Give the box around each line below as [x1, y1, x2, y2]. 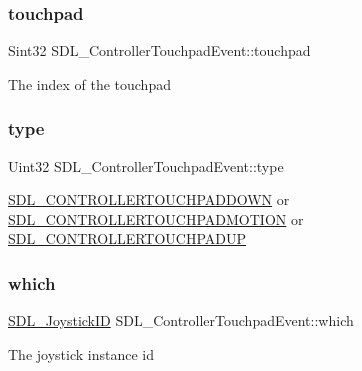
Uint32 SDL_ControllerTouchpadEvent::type [8, 155, 284, 176]
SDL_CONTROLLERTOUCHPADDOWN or [8, 189, 290, 210]
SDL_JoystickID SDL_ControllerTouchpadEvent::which [8, 310, 354, 331]
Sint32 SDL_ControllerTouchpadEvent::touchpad [8, 40, 311, 61]
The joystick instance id [8, 343, 154, 364]
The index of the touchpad [8, 73, 171, 94]
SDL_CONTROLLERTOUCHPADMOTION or [8, 208, 304, 229]
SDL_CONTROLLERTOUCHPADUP [8, 228, 247, 249]
